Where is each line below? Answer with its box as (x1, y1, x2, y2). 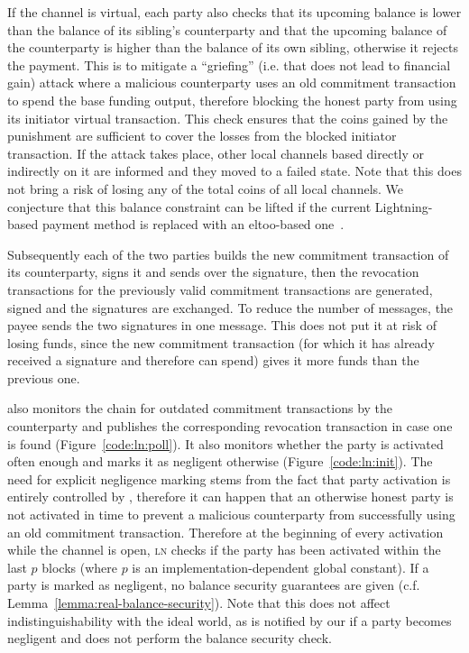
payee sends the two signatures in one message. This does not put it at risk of (7, 316, 437, 335)
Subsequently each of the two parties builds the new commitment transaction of (7, 244, 449, 263)
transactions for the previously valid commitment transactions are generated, (7, 280, 433, 299)
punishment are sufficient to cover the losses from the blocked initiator (7, 126, 397, 145)
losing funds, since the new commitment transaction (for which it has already (7, 333, 435, 352)
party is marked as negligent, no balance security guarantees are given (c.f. (7, 575, 420, 594)
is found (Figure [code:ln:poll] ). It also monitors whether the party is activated (7, 434, 444, 453)
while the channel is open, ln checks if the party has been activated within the (7, 540, 441, 559)
